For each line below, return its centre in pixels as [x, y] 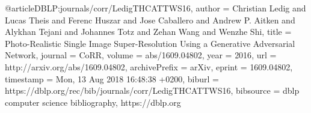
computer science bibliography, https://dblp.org [93, 102]
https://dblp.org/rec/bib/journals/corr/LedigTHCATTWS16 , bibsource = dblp [152, 90]
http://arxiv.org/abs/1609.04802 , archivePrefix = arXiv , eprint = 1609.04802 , [149, 66]
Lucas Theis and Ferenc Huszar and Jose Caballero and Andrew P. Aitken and [150, 20]
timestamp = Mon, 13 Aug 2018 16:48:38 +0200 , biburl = [112, 78]
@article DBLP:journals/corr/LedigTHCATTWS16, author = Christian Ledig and [155, 8]
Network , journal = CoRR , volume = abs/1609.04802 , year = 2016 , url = [141, 55]
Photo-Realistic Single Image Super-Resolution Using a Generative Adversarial [150, 43]
